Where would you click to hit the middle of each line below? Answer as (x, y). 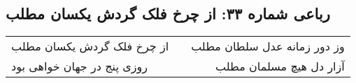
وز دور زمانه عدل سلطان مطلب (268, 46)
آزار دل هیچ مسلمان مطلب (280, 66)
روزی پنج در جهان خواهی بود (79, 66)
